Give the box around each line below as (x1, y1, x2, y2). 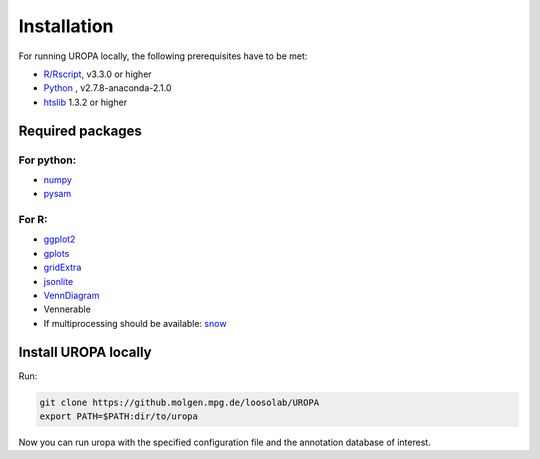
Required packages (18, 122, 142, 139)
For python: (18, 153, 77, 167)
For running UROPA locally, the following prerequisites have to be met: (18, 50, 308, 62)
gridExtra (43, 261, 82, 274)
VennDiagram (43, 289, 100, 301)
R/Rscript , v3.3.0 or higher (43, 68, 152, 80)
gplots (43, 247, 70, 259)
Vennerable (43, 303, 92, 315)
